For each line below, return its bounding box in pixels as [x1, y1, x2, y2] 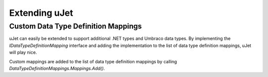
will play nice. [9, 49, 37, 55]
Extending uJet [9, 7, 73, 18]
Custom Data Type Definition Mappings [9, 22, 142, 31]
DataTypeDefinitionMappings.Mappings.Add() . [9, 65, 105, 71]
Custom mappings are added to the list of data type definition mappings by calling [9, 58, 177, 64]
